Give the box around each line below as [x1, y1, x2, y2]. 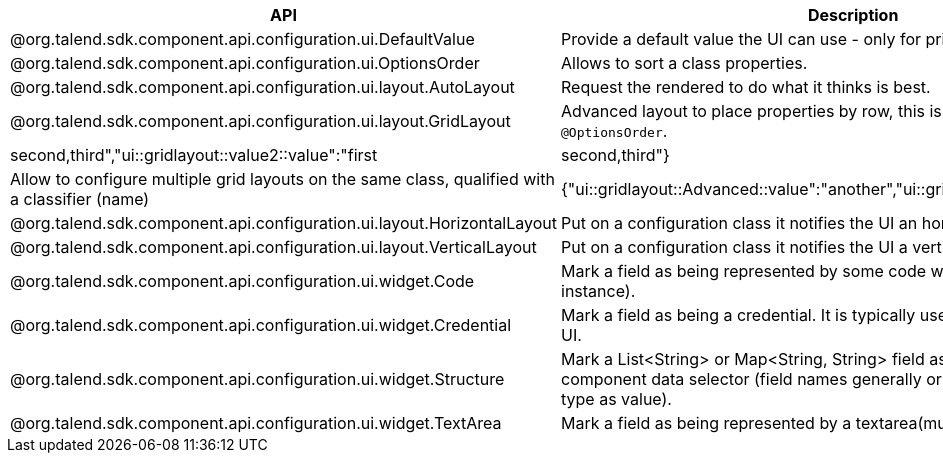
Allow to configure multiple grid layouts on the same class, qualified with [10, 169, 555, 189]
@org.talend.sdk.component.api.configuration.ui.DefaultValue [10, 29, 475, 49]
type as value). [561, 389, 672, 409]
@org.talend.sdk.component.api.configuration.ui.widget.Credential [10, 315, 512, 335]
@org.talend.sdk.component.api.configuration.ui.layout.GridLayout [10, 111, 511, 131]
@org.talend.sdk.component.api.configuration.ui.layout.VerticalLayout [10, 237, 537, 257]
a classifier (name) [10, 189, 150, 209]
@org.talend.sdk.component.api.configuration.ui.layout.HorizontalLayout [10, 213, 558, 233]
